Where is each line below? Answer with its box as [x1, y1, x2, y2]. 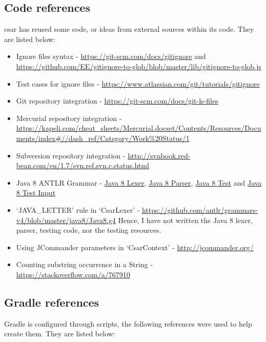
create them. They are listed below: [4, 328, 115, 339]
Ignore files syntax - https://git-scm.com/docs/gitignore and [16, 51, 206, 62]
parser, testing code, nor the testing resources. [16, 225, 161, 235]
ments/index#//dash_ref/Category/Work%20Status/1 [16, 132, 190, 143]
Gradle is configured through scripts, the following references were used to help [4, 318, 252, 329]
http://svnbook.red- [128, 150, 191, 160]
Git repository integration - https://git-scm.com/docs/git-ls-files [16, 95, 218, 106]
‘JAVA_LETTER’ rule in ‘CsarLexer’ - [16, 204, 140, 215]
